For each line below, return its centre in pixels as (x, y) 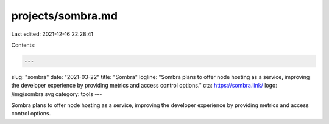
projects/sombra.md (65, 16)
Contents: (23, 45)
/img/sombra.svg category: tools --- (57, 94)
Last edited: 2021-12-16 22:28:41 (52, 34)
